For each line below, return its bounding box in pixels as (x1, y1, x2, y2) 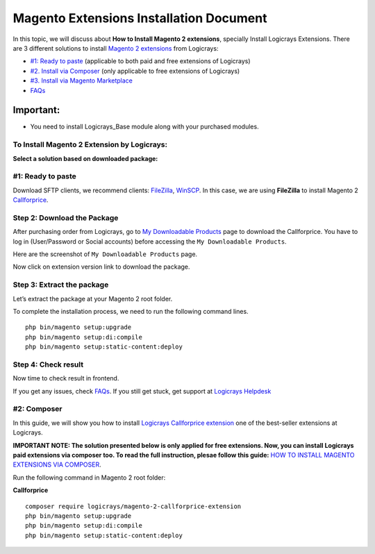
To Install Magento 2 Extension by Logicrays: (12, 140, 168, 149)
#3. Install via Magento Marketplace (30, 76, 133, 85)
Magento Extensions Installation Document (12, 10, 267, 26)
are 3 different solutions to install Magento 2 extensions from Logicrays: (12, 44, 219, 52)
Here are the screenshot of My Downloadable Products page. (12, 250, 198, 258)
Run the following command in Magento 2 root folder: (12, 473, 166, 482)
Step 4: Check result (12, 360, 83, 369)
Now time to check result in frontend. (12, 374, 119, 383)
